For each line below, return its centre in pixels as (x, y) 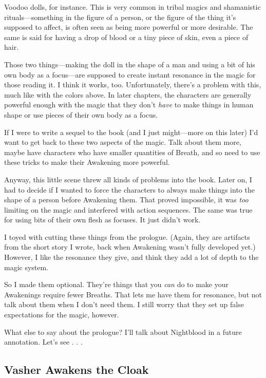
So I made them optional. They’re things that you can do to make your (117, 284)
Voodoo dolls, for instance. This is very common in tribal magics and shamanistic (132, 7)
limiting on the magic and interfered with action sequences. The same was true (128, 209)
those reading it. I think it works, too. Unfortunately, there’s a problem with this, (133, 84)
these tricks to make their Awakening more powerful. (87, 162)
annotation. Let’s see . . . (43, 342)
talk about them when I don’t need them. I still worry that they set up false (124, 304)
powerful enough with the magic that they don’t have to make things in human (129, 105)
